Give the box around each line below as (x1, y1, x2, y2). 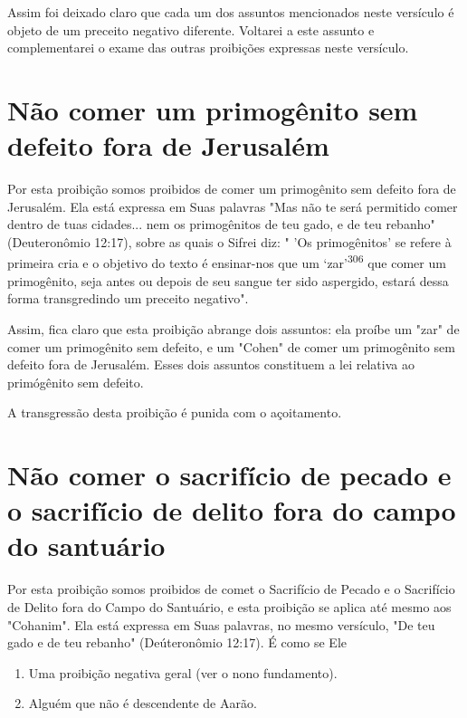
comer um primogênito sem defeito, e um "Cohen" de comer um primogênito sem (7, 337, 455, 356)
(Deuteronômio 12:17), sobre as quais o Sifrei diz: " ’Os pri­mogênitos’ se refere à (7, 232, 452, 251)
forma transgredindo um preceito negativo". (7, 289, 249, 308)
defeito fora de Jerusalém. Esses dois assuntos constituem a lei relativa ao (7, 355, 415, 374)
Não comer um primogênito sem (7, 91, 418, 128)
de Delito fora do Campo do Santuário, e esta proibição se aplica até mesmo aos (7, 597, 452, 616)
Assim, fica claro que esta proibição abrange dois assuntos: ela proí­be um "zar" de (7, 319, 460, 338)
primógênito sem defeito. (7, 372, 144, 391)
